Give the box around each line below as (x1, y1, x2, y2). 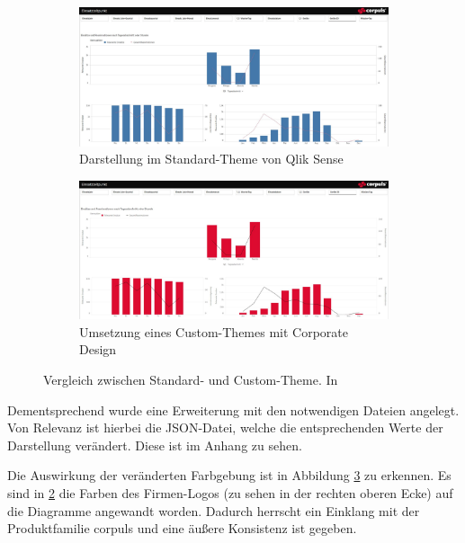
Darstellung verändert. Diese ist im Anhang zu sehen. (7, 435, 302, 454)
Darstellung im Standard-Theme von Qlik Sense (79, 149, 344, 168)
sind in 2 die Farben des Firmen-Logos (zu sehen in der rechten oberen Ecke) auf (7, 484, 453, 502)
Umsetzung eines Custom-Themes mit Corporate (79, 322, 348, 341)
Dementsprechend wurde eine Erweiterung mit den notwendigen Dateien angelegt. (7, 400, 460, 419)
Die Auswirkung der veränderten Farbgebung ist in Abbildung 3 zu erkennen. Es (7, 466, 452, 485)
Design (79, 340, 117, 359)
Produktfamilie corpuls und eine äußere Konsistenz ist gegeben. (7, 519, 357, 538)
